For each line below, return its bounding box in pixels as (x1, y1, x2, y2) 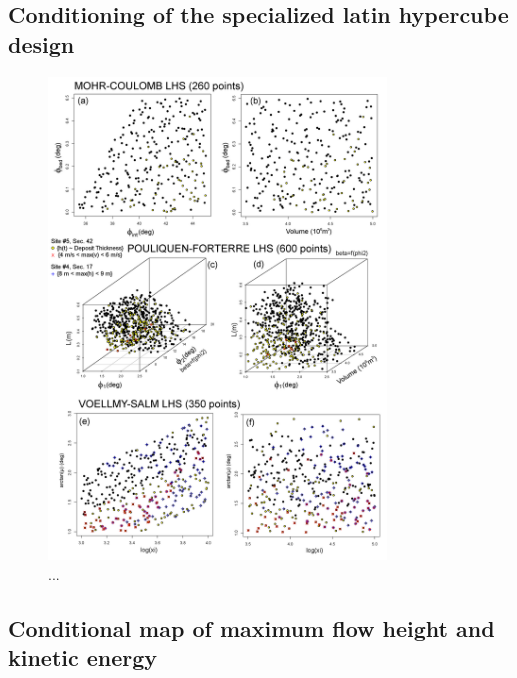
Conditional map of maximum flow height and (8, 612, 495, 643)
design (8, 28, 75, 59)
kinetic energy (8, 642, 158, 673)
